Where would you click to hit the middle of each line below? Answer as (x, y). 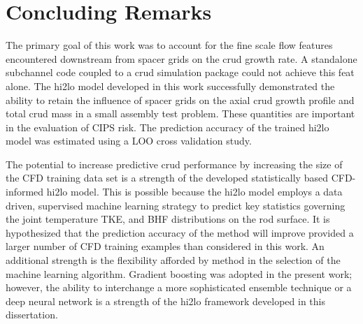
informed (25, 192)
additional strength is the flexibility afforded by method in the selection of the (173, 260)
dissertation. (32, 315)
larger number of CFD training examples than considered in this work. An (165, 246)
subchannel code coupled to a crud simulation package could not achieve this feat (180, 72)
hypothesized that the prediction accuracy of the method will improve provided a (180, 232)
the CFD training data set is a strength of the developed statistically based (167, 178)
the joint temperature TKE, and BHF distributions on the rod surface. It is (168, 219)
